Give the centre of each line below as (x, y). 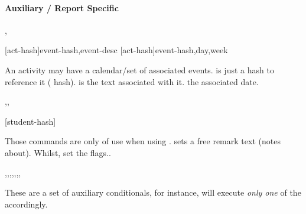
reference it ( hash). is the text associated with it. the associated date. (132, 81)
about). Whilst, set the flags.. (58, 152)
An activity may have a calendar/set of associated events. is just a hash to (139, 69)
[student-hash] (30, 121)
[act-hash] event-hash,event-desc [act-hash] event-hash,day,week (116, 50)
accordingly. (26, 204)
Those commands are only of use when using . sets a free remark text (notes (143, 141)
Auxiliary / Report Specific (62, 7)
